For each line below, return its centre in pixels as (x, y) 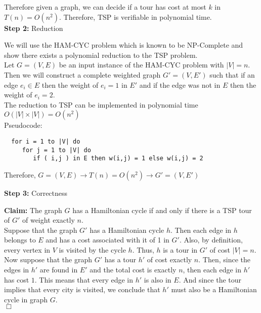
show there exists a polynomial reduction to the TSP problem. (101, 55)
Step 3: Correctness (36, 193)
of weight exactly (48, 220)
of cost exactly (169, 259)
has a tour (120, 259)
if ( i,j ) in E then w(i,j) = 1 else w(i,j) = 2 (118, 159)
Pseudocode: (23, 125)
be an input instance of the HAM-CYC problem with (141, 65)
